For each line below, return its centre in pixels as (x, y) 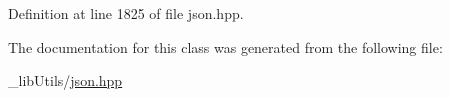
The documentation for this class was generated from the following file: (225, 46)
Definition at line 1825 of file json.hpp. (126, 13)
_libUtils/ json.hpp (65, 80)
